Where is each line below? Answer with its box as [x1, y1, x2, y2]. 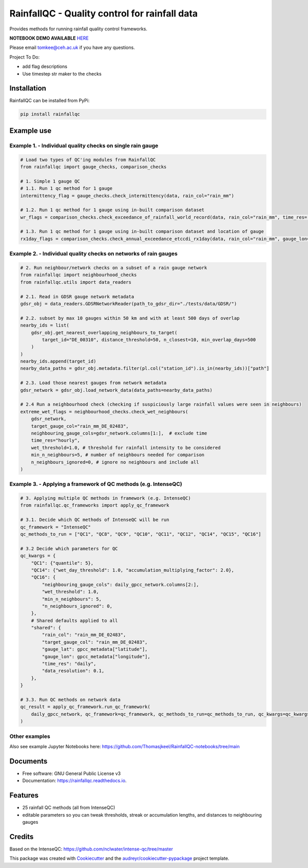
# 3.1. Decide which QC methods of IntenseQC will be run [20, 517, 169, 523]
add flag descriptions [22, 63, 68, 69]
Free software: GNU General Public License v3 [22, 770, 121, 776]
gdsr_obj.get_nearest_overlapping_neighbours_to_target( [31, 330, 178, 335]
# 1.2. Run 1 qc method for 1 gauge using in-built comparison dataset [20, 207, 205, 213]
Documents [9, 756, 48, 766]
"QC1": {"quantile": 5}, [31, 560, 94, 566]
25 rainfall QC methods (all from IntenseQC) [22, 805, 115, 811]
